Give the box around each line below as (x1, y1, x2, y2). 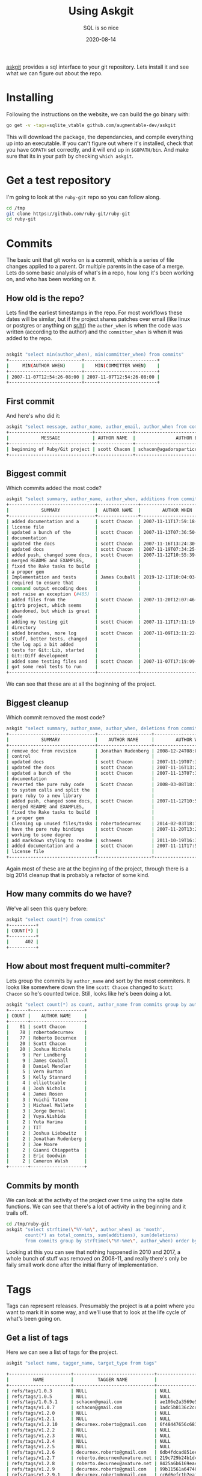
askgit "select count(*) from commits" (6, 916, 106, 922)
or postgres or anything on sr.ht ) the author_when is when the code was (6, 322, 182, 329)
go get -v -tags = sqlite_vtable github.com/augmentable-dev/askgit (6, 122, 176, 128)
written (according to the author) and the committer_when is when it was (6, 328, 183, 335)
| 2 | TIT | (6, 1124, 87, 1131)
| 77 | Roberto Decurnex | (6, 1035, 87, 1041)
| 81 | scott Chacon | (6, 1024, 87, 1030)
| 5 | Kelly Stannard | (6, 1074, 87, 1081)
